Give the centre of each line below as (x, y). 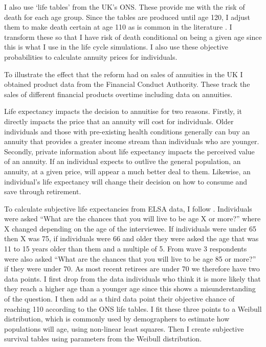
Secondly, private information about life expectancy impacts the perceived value (129, 151)
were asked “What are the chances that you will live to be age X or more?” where (132, 218)
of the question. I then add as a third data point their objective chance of (119, 299)
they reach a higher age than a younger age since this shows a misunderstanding (130, 288)
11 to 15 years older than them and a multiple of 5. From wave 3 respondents (126, 249)
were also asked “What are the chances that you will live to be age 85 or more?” (130, 258)
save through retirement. (43, 191)
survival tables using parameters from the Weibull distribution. (103, 339)
